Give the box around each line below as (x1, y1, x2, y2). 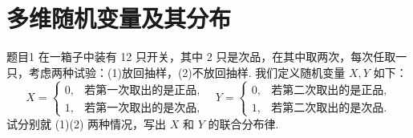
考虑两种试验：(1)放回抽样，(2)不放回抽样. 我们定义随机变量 (28, 63, 346, 80)
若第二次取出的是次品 (271, 102, 384, 114)
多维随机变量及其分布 (6, 2, 232, 34)
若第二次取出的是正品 (271, 84, 384, 96)
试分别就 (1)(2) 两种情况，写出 (6, 115, 167, 132)
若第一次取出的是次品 (84, 102, 197, 114)
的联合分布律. (208, 115, 279, 132)
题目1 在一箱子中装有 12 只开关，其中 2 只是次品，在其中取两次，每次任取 (6, 48, 396, 65)
